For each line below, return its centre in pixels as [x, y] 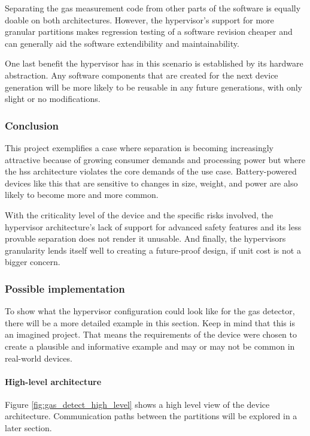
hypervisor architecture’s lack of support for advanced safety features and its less [153, 226]
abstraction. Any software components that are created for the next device [142, 75]
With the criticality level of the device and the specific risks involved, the [139, 214]
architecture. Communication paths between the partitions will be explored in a [151, 416]
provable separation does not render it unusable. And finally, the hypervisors [145, 238]
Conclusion [32, 125]
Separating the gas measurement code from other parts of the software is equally [153, 8]
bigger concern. [33, 262]
